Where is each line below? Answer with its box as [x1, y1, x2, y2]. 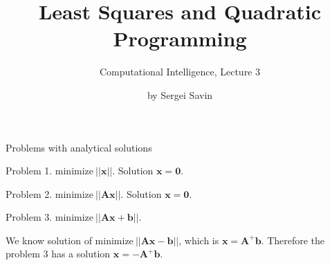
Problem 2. [6, 186, 53, 201]
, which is [178, 232, 219, 247]
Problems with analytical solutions [6, 140, 152, 154]
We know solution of [6, 232, 92, 247]
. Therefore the [261, 232, 325, 247]
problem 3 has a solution [6, 246, 111, 261]
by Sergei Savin [147, 87, 213, 102]
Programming [113, 24, 247, 53]
